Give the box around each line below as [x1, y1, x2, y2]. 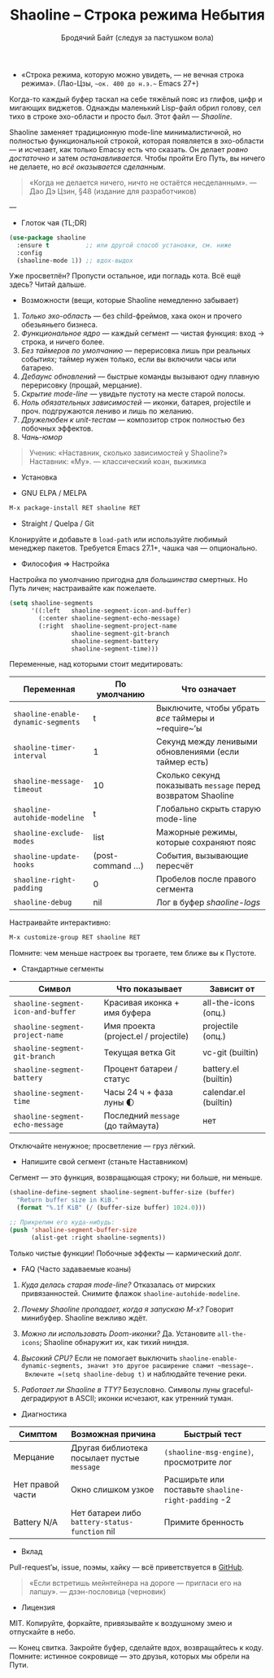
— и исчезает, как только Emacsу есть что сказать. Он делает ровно [9, 144, 249, 154]
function [70, 1527, 105, 1536]
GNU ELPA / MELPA [20, 489, 88, 498]
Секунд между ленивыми [156, 736, 259, 747]
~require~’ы [156, 723, 202, 734]
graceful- [221, 1384, 254, 1394]
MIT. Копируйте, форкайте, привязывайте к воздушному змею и [9, 1618, 233, 1628]
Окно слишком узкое [70, 1483, 154, 1495]
